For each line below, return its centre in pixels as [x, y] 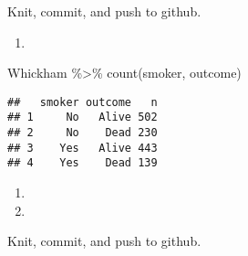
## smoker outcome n [83, 102]
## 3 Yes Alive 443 [83, 148]
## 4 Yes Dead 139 [83, 163]
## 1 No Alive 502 [83, 117]
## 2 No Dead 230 [83, 133]
